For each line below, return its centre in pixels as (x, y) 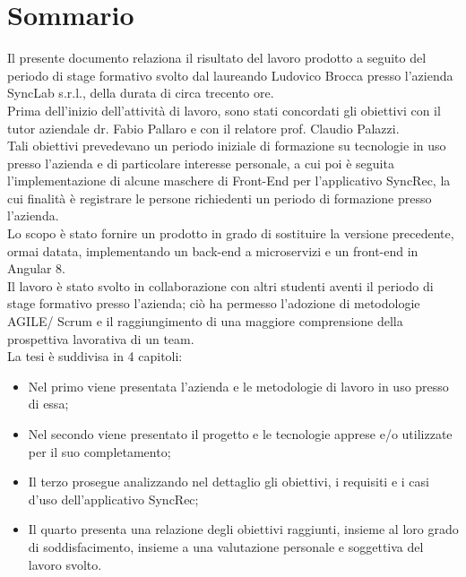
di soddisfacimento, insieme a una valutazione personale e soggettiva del (226, 546)
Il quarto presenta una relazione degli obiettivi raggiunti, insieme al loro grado (243, 529)
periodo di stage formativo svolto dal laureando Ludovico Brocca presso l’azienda (230, 75)
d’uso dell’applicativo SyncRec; (113, 499)
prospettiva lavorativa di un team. (101, 338)
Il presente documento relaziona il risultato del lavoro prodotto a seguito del (217, 58)
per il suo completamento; (99, 451)
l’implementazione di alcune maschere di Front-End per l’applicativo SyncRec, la (229, 181)
